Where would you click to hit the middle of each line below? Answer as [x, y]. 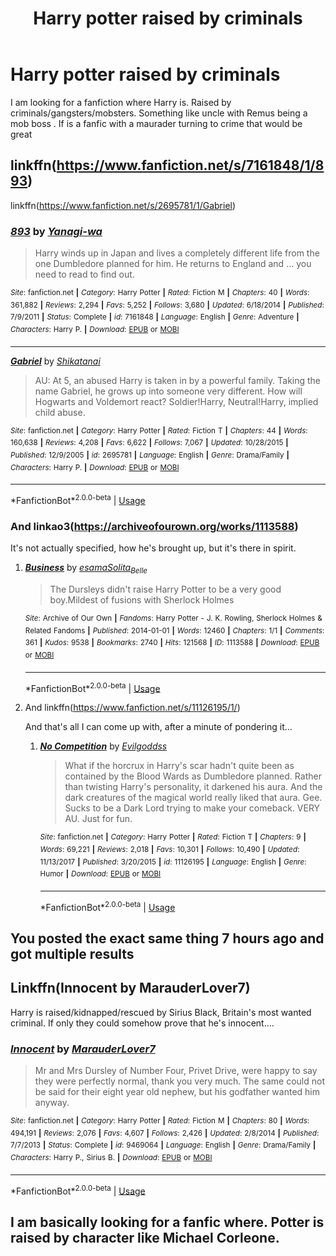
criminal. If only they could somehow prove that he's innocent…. [142, 1023]
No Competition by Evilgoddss [103, 746]
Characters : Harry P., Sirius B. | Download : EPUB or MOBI [111, 1158]
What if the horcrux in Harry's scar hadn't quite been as [179, 766]
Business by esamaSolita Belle [86, 569]
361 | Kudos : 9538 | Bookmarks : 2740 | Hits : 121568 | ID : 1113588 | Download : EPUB [172, 643]
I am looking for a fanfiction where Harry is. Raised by [121, 102]
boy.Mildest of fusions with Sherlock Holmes [142, 600]
